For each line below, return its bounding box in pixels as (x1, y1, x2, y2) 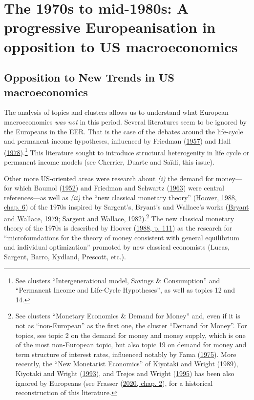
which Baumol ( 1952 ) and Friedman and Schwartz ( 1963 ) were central (14, 183, 224, 193)
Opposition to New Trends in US (4, 70, 174, 85)
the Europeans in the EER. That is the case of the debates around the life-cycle (4, 126, 243, 136)
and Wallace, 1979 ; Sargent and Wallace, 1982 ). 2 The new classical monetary (4, 211, 234, 223)
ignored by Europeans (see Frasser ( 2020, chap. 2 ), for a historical (15, 378, 213, 388)
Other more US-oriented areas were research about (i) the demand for (4, 173, 214, 183)
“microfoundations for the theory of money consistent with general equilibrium (4, 232, 239, 242)
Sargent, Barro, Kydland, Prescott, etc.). (4, 251, 126, 261)
